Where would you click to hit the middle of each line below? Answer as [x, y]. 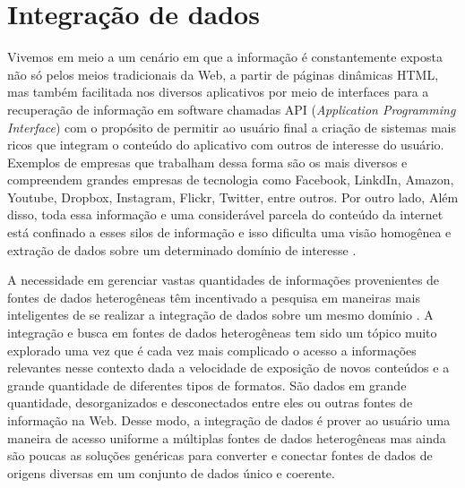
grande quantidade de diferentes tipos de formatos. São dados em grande [207, 385]
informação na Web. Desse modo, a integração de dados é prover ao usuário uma [229, 420]
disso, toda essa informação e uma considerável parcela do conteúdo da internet [225, 214]
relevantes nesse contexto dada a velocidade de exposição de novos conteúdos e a [228, 368]
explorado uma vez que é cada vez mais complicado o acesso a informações [212, 350]
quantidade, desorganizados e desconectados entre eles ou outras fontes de [210, 402]
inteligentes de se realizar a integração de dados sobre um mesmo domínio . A [220, 315]
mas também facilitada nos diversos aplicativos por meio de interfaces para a [218, 92]
